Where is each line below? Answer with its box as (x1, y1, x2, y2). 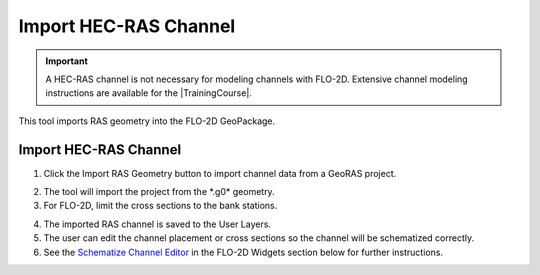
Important (45, 55, 89, 67)
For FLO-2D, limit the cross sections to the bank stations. (43, 200, 278, 212)
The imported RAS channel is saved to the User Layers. (43, 218, 272, 230)
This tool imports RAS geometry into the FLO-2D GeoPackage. (18, 115, 276, 127)
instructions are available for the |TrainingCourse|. (45, 87, 252, 99)
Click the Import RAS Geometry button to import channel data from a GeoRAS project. (43, 167, 397, 179)
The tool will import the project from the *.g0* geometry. (43, 186, 275, 198)
